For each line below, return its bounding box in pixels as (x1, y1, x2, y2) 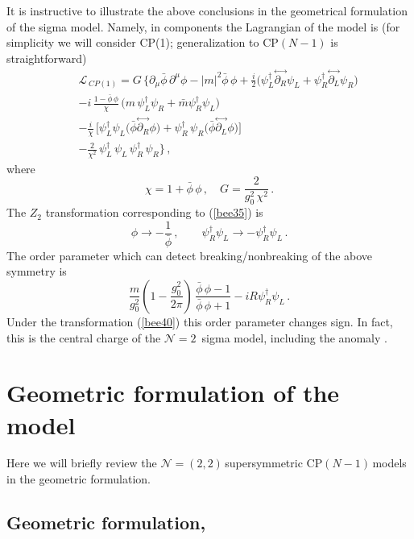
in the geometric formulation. (6, 471, 151, 487)
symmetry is (6, 263, 67, 280)
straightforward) (6, 49, 87, 66)
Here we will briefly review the (6, 454, 157, 471)
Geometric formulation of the (6, 376, 340, 409)
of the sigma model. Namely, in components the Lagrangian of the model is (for (6, 18, 400, 35)
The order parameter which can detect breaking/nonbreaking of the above (6, 247, 373, 263)
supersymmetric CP (225, 454, 323, 471)
